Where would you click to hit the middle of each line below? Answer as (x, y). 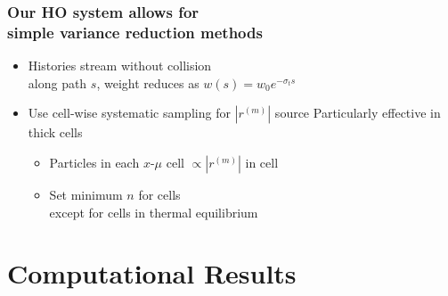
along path (57, 82)
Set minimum (86, 194)
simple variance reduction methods (135, 32)
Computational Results (152, 273)
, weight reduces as (148, 82)
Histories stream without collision (120, 66)
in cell (262, 162)
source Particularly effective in (358, 113)
